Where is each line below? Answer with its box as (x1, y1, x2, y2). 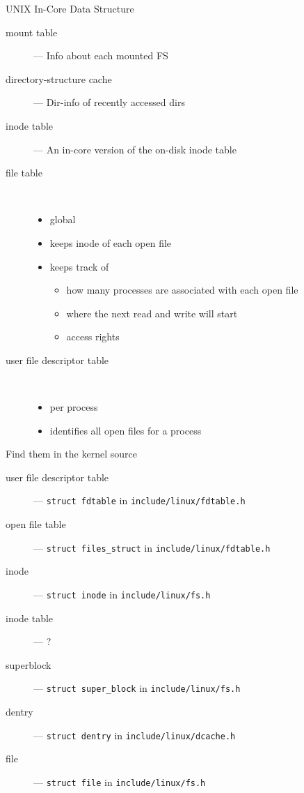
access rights (66, 329, 120, 344)
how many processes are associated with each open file (66, 282, 298, 297)
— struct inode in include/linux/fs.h (33, 587, 211, 601)
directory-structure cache (6, 71, 112, 86)
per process (49, 400, 98, 414)
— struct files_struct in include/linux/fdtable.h (33, 540, 271, 554)
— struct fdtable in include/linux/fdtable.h (33, 493, 246, 508)
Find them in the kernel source (6, 446, 137, 461)
